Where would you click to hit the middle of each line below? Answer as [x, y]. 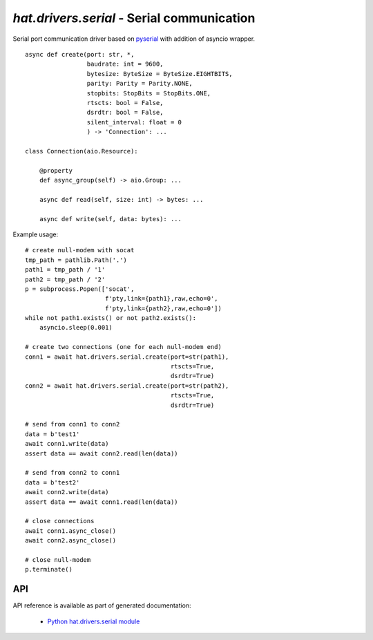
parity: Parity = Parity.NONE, [140, 84]
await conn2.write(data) [67, 492]
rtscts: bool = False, [125, 103]
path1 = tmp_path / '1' [65, 270]
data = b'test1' [52, 434]
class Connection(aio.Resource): [82, 151]
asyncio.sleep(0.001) [76, 328]
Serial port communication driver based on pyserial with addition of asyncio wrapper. [134, 39]
